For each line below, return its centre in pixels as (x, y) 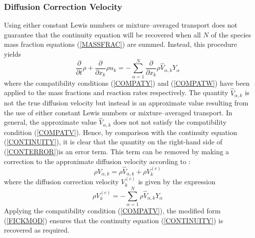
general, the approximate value (50, 122)
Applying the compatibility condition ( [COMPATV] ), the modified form (112, 211)
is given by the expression (177, 182)
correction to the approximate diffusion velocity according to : (97, 161)
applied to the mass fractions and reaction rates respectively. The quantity (116, 92)
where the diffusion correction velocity (61, 182)
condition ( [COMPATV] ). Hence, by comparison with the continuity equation (121, 132)
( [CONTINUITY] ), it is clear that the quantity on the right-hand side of (113, 142)
